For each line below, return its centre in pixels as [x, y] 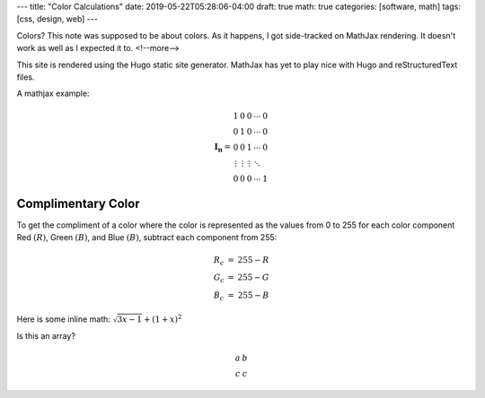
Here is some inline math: [64, 319]
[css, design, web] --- [57, 19]
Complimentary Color [78, 203]
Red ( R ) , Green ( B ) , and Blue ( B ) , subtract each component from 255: [147, 238]
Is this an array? [46, 335]
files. [26, 77]
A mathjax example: [53, 93]
